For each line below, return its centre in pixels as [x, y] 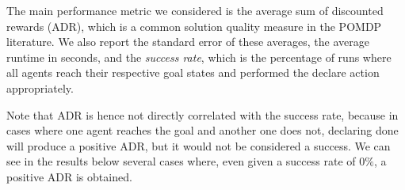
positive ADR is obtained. [69, 176]
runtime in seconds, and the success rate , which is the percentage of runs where [199, 57]
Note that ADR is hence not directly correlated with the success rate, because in [202, 114]
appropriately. [40, 87]
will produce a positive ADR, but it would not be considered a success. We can [199, 145]
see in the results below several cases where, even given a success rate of [181, 161]
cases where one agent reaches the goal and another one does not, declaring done [202, 130]
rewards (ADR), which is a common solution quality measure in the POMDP [194, 26]
